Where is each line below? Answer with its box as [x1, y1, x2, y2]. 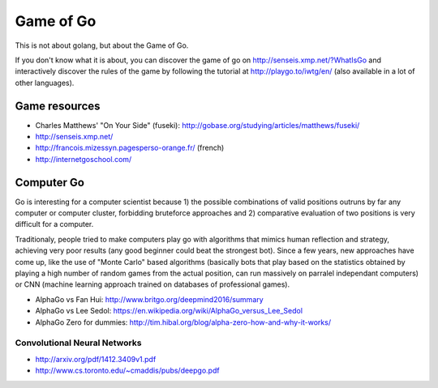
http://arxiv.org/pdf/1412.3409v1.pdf [35, 354, 157, 364]
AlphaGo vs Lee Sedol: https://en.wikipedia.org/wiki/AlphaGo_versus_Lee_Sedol [35, 306, 303, 316]
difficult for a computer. [15, 220, 94, 229]
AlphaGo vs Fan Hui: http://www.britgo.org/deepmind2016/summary [35, 294, 264, 304]
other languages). [15, 78, 75, 87]
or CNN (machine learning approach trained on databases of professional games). [15, 279, 290, 289]
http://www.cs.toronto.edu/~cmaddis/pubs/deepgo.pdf [35, 365, 220, 376]
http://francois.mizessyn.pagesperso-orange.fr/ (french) [35, 143, 225, 153]
